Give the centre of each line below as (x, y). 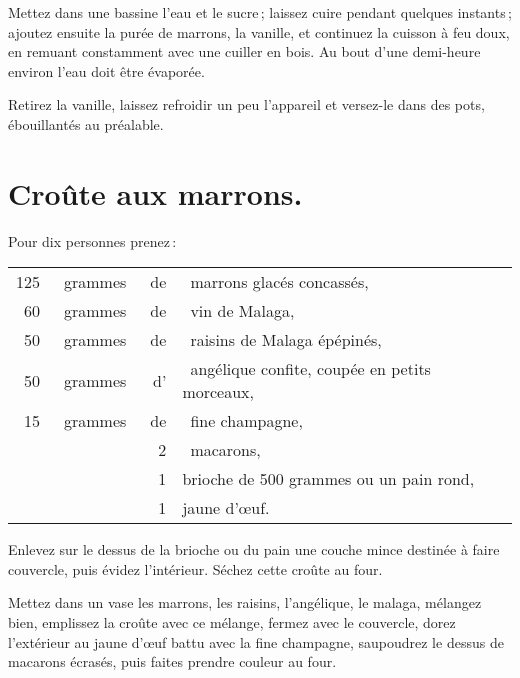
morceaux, (218, 392)
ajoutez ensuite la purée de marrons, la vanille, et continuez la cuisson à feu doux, (259, 31)
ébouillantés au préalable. (86, 123)
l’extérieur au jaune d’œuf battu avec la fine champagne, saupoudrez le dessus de (256, 641)
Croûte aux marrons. (155, 192)
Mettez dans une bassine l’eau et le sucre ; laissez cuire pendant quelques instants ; (260, 12)
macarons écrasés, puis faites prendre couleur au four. (172, 661)
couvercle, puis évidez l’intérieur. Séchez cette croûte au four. (195, 568)
